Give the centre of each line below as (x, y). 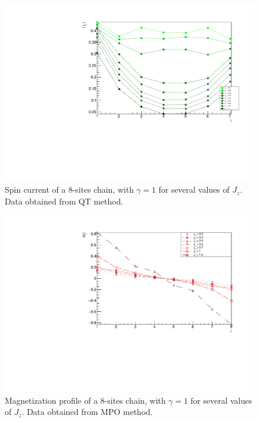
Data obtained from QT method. (64, 201)
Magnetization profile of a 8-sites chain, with (85, 400)
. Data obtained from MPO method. (87, 412)
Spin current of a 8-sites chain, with (69, 189)
